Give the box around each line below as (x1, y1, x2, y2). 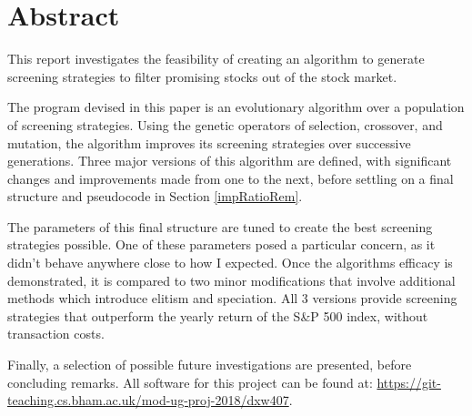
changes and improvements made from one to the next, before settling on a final (7, 168, 454, 188)
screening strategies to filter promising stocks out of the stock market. (7, 66, 397, 86)
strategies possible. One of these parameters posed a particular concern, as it (7, 235, 436, 254)
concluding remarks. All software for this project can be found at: (7, 372, 373, 391)
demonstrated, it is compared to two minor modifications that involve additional (7, 270, 456, 289)
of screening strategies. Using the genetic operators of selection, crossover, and (7, 115, 443, 134)
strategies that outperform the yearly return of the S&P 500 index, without (7, 306, 428, 325)
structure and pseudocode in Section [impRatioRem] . (7, 187, 303, 206)
